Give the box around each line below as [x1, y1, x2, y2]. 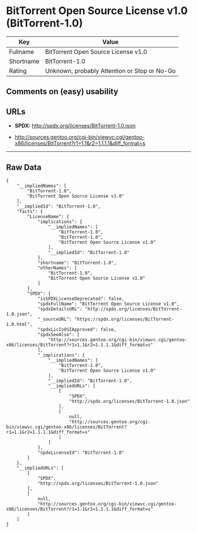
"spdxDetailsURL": [37, 306, 83, 312]
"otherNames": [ [37, 265, 77, 271]
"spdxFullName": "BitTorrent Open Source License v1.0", [37, 301, 180, 307]
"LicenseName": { [27, 213, 69, 219]
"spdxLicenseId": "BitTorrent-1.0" [37, 450, 125, 456]
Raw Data [6, 162, 42, 172]
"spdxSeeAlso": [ [37, 331, 80, 338]
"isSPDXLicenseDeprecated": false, [37, 296, 125, 301]
